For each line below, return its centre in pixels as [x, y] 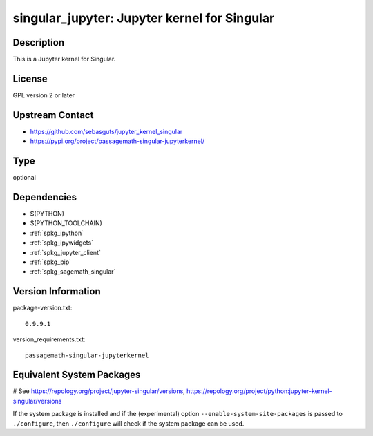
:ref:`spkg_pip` [51, 262]
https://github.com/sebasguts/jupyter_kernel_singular [106, 131]
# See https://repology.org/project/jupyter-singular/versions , [99, 391]
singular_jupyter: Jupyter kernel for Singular [144, 18]
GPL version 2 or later [44, 95]
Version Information [57, 291]
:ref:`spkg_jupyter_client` [66, 252]
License [30, 78]
